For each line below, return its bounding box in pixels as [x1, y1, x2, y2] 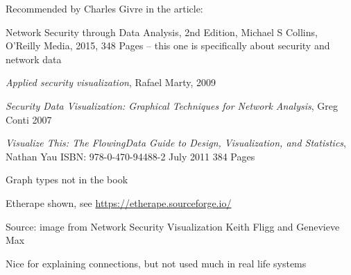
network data [6, 51, 62, 66]
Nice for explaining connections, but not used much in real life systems [6, 256, 307, 270]
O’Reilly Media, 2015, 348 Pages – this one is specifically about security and [6, 38, 330, 53]
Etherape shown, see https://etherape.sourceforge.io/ [6, 195, 232, 210]
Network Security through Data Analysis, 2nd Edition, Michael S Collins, [6, 24, 318, 39]
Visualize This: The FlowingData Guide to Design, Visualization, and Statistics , [6, 135, 346, 150]
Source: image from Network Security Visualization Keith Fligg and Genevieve [6, 219, 340, 233]
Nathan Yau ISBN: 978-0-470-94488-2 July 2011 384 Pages [6, 149, 255, 163]
